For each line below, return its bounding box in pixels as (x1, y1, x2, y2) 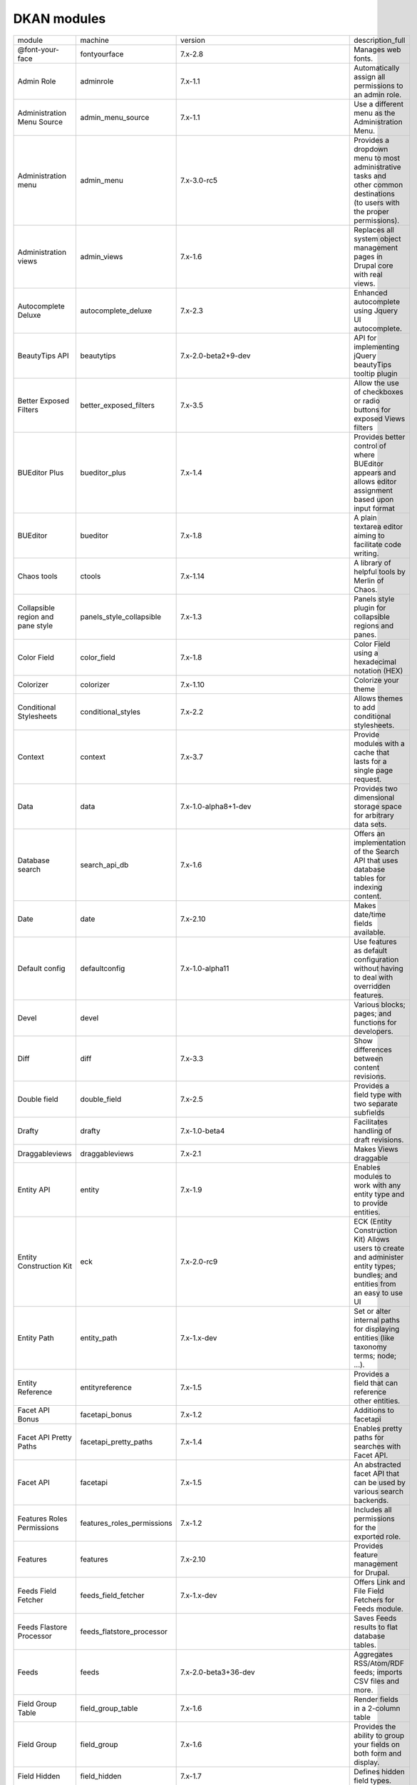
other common (354, 179, 403, 189)
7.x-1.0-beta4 (180, 1125, 225, 1135)
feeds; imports (354, 1667, 403, 1677)
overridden (354, 981, 391, 991)
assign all (354, 71, 386, 81)
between (354, 1053, 383, 1063)
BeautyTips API (17, 351, 69, 361)
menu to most (354, 153, 401, 163)
